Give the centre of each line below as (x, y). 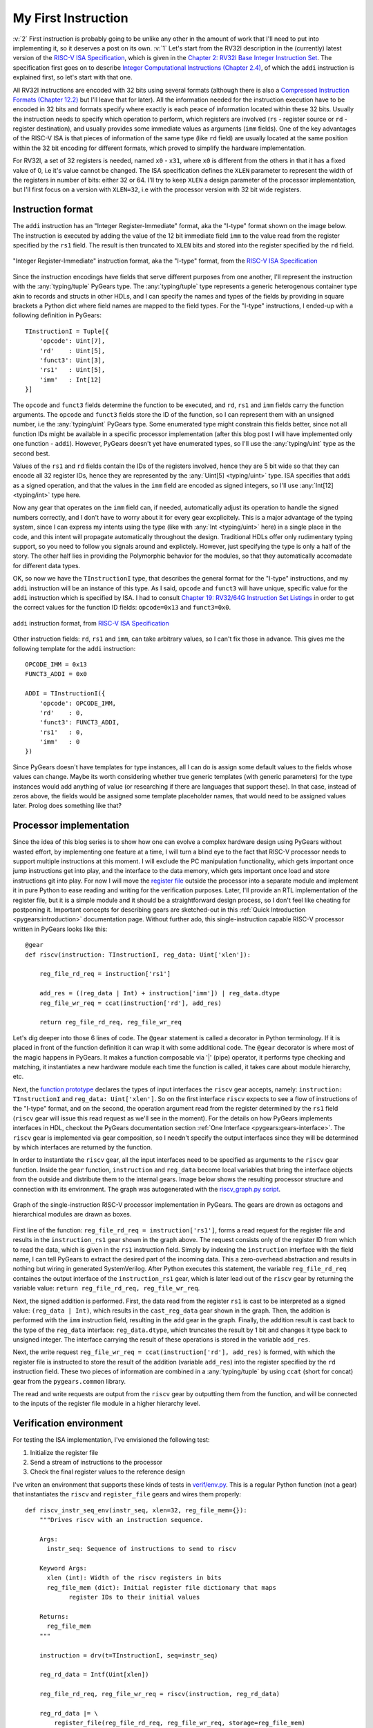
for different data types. (47, 565)
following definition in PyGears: (57, 315)
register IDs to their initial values (134, 1597)
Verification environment (68, 1424)
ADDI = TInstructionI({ (65, 694)
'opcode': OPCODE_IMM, (78, 703)
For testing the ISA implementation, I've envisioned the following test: (111, 1440)
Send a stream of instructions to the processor (96, 1463)
